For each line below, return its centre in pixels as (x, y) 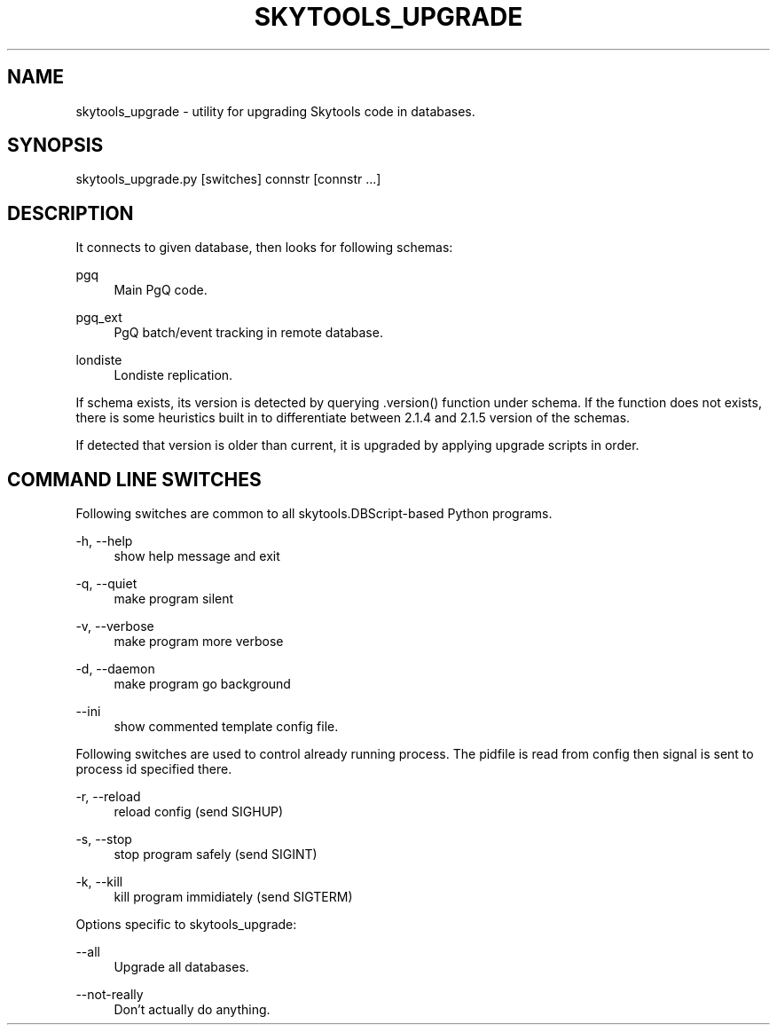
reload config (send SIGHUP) (199, 812)
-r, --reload (108, 797)
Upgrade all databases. (181, 967)
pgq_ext (99, 318)
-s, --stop (104, 839)
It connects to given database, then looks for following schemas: (264, 248)
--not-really (110, 995)
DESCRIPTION (71, 213)
